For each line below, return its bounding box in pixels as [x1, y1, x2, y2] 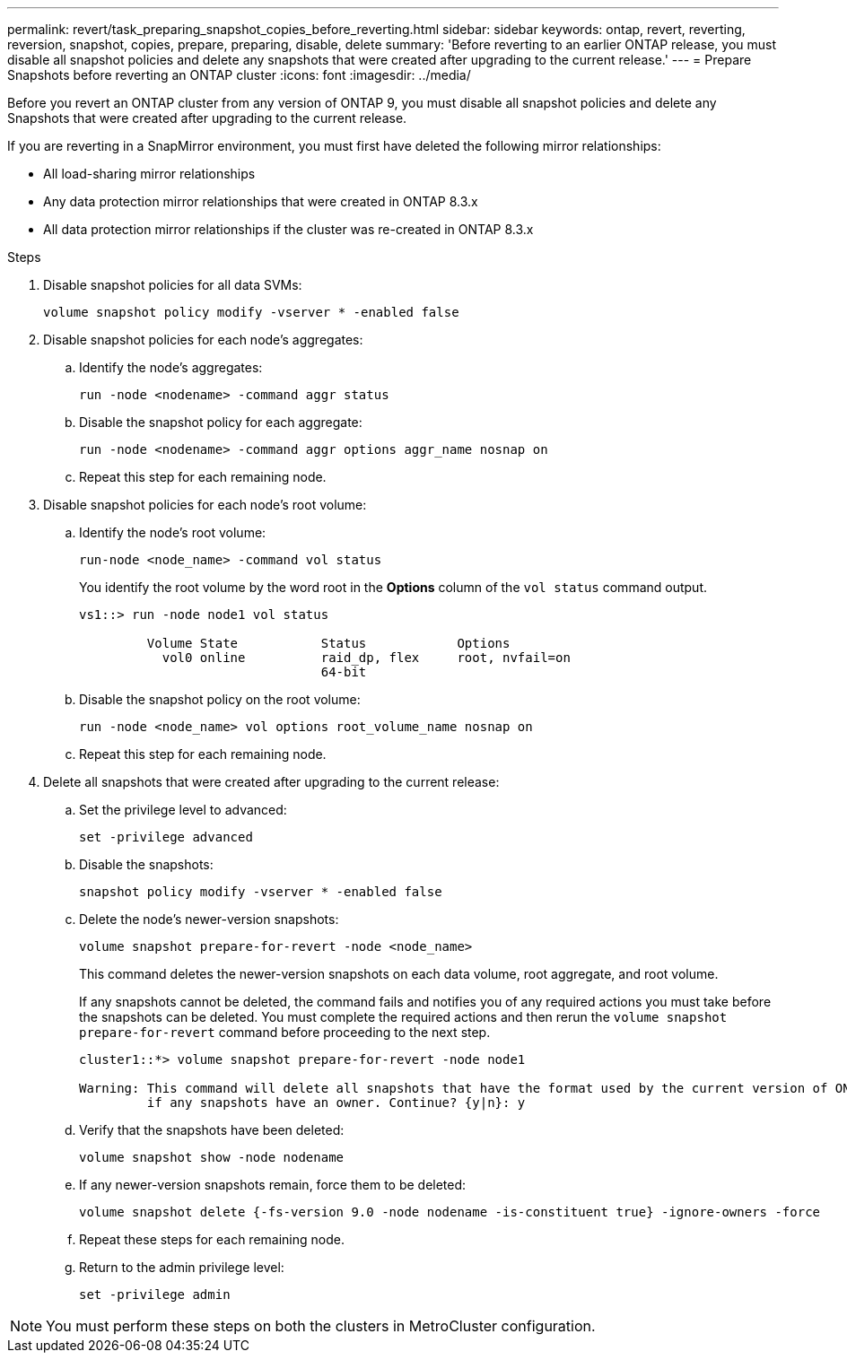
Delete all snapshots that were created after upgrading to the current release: [43, 774, 500, 789]
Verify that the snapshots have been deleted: [79, 1122, 345, 1138]
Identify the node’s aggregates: [79, 360, 263, 375]
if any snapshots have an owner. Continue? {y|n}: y [146, 1095, 526, 1110]
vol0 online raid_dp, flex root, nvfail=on [162, 650, 571, 665]
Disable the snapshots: [79, 857, 214, 872]
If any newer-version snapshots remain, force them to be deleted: [79, 1177, 467, 1192]
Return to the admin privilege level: [79, 1260, 284, 1275]
